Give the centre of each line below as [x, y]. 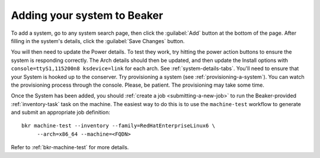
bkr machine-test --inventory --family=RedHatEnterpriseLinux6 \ [119, 126]
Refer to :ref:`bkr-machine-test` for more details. [70, 147]
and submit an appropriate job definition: [61, 113]
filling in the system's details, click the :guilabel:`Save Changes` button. [98, 41]
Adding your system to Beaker [87, 15]
